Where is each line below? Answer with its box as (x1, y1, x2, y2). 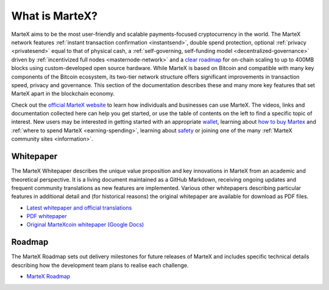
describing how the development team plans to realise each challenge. (11, 261, 189, 269)
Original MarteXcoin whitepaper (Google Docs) (26, 221, 144, 228)
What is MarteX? (11, 9, 98, 23)
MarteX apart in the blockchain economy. (11, 90, 115, 97)
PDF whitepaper (26, 213, 67, 220)
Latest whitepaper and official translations (26, 204, 132, 211)
